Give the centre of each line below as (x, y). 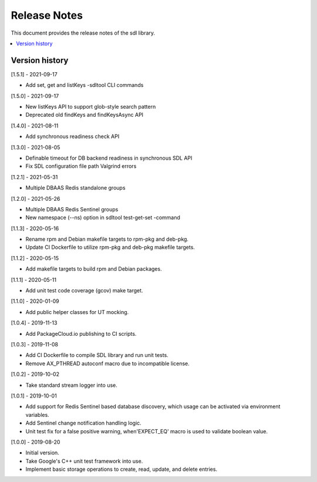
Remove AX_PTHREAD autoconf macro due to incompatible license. (108, 363)
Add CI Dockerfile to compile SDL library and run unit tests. (97, 355)
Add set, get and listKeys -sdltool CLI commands (85, 85)
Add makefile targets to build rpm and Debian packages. (94, 269)
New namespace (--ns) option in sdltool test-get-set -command (103, 218)
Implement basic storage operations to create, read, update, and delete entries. (121, 469)
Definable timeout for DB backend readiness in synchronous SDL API (109, 158)
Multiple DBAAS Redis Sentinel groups (72, 209)
